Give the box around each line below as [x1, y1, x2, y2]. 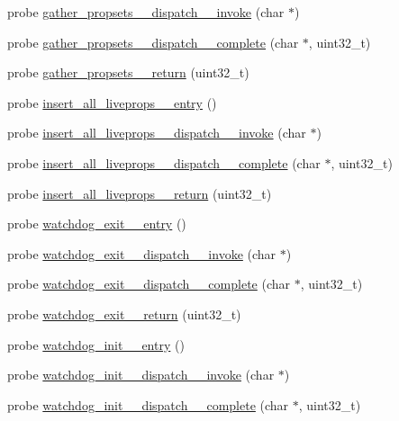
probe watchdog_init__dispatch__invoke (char [7, 365, 275, 384]
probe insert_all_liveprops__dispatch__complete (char [7, 153, 321, 172]
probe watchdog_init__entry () [7, 335, 185, 354]
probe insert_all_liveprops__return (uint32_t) [7, 184, 272, 202]
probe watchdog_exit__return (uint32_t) [7, 304, 241, 323]
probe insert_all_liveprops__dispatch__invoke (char [7, 123, 306, 142]
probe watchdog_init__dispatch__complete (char [7, 395, 289, 414]
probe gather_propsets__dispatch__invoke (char [7, 3, 285, 21]
